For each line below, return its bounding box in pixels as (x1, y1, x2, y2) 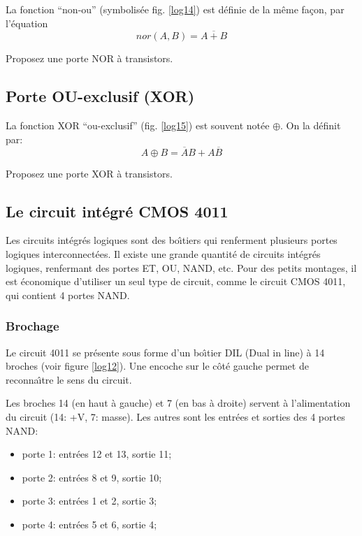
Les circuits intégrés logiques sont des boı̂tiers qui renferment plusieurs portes (6, 233, 338, 247)
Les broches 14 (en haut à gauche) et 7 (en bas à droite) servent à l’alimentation (6, 396, 351, 410)
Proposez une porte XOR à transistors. (6, 166, 173, 180)
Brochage (6, 317, 59, 335)
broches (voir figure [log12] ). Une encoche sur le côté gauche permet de (6, 358, 309, 373)
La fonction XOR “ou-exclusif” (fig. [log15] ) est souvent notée (6, 118, 270, 133)
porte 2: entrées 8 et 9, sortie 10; (22, 470, 162, 484)
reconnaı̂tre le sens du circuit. (6, 372, 132, 386)
